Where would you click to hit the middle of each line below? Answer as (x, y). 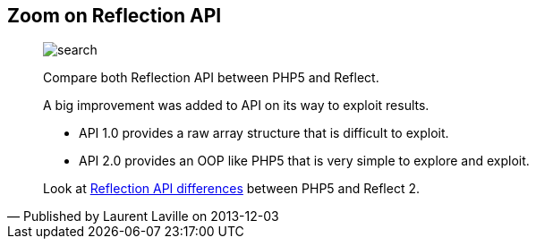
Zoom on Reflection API (115, 16)
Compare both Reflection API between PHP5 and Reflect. (211, 78)
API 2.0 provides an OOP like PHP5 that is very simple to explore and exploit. (304, 161)
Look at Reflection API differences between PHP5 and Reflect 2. (231, 189)
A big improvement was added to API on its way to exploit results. (236, 106)
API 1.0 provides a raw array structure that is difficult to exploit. (264, 133)
